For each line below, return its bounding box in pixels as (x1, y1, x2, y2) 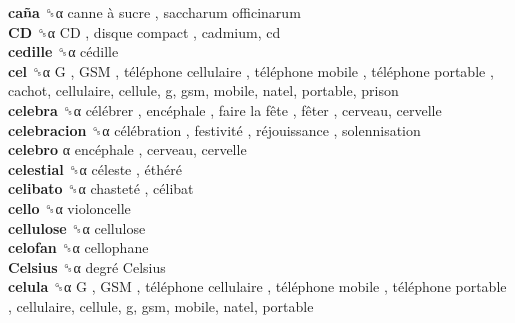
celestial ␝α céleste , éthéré (8, 158, 182, 179)
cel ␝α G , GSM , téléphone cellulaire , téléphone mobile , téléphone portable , (8, 60, 494, 81)
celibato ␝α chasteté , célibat (8, 178, 194, 199)
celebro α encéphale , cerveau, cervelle (8, 139, 247, 160)
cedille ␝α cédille (8, 41, 119, 62)
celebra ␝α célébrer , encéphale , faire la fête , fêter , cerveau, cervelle (8, 99, 442, 120)
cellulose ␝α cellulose (8, 217, 146, 238)
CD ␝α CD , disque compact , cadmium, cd (8, 21, 281, 42)
